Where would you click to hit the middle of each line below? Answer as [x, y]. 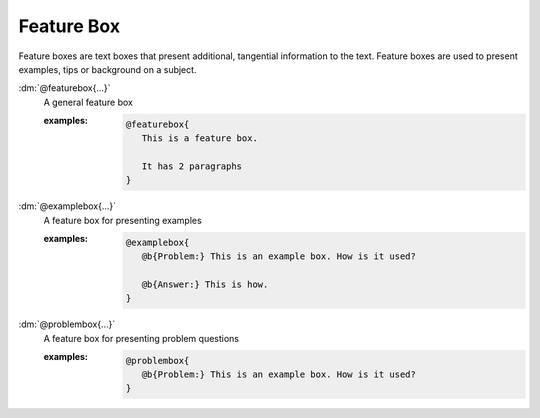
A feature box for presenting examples [122, 220]
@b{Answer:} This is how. [205, 284]
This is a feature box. [200, 138]
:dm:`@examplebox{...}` [67, 206]
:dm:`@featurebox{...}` [64, 88]
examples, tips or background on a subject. [107, 69]
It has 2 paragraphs [192, 166]
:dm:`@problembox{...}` [67, 324]
